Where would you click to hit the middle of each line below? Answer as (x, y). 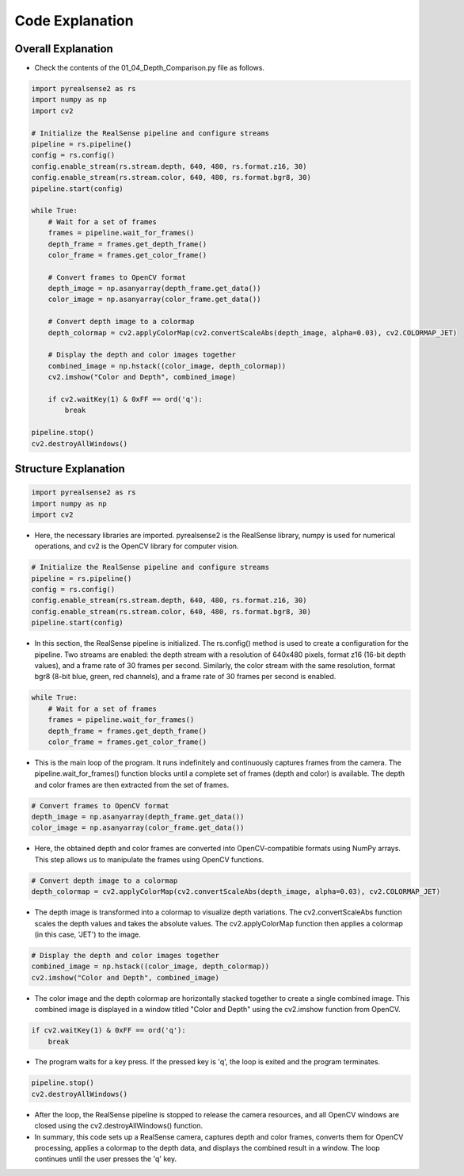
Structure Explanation (70, 469)
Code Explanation (74, 21)
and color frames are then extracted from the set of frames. (132, 785)
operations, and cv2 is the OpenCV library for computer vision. (137, 546)
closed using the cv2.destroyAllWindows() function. (119, 1126)
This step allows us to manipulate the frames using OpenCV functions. (149, 859)
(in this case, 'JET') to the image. (88, 934)
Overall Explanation (64, 49)
